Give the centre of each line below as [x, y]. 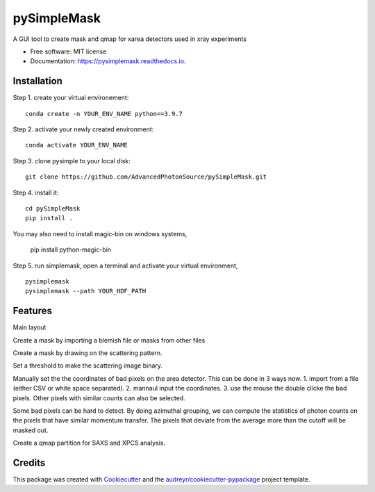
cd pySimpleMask [53, 208]
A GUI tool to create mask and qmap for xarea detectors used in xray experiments [130, 39]
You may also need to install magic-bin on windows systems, [100, 233]
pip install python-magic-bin [70, 249]
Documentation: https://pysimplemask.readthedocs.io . [108, 61]
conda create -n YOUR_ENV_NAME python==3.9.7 [104, 114]
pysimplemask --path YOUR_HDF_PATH [86, 291]
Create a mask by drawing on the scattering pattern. [87, 353]
